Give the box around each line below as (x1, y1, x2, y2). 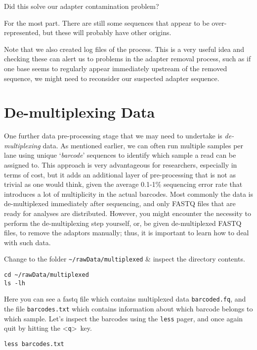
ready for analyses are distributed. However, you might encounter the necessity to (4, 208, 251, 219)
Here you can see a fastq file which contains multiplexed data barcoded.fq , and (4, 294, 246, 304)
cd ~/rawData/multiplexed (4, 271, 89, 279)
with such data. (4, 237, 51, 247)
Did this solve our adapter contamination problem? (4, 1, 159, 11)
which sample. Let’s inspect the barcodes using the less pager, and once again (4, 313, 243, 323)
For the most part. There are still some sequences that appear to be (4, 17, 210, 28)
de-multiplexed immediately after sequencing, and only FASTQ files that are (4, 198, 236, 209)
